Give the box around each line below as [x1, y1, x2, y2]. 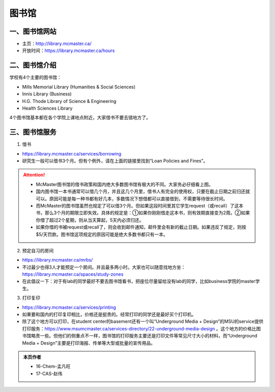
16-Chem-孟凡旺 [36, 363, 71, 370]
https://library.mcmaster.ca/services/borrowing [22, 150, 122, 156]
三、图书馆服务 [9, 128, 57, 137]
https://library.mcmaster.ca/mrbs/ [22, 257, 93, 263]
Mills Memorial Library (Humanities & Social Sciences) [22, 84, 136, 90]
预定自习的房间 [22, 247, 53, 253]
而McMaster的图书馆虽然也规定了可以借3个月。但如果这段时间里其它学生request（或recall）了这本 [36, 202, 244, 208]
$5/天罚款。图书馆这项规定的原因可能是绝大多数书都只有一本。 [36, 231, 168, 237]
